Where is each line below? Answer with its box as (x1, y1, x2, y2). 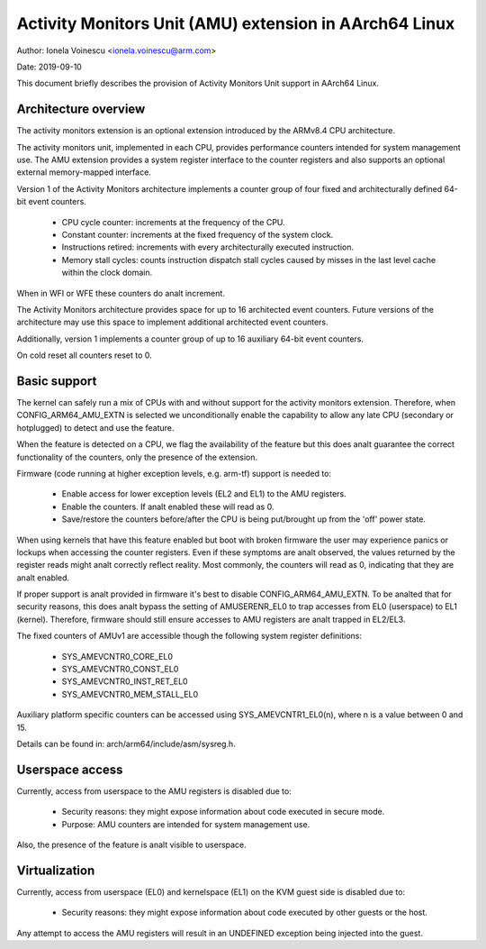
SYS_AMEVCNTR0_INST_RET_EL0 (61, 676, 188, 687)
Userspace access (16, 762, 123, 777)
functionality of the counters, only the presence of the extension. (16, 452, 258, 462)
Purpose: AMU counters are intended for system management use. (61, 818, 310, 829)
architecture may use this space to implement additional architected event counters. (16, 316, 328, 328)
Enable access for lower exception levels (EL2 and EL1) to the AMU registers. (61, 488, 346, 499)
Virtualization (16, 862, 95, 878)
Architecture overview (16, 102, 146, 117)
